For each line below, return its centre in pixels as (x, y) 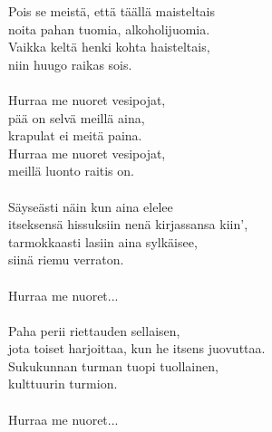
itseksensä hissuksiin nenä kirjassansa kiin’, (128, 224)
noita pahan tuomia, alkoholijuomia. (109, 29)
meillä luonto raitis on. (71, 171)
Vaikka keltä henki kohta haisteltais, (109, 47)
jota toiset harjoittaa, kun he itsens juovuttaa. (137, 348)
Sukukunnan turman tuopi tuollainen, (113, 365)
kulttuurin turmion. (63, 384)
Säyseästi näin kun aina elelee (91, 206)
